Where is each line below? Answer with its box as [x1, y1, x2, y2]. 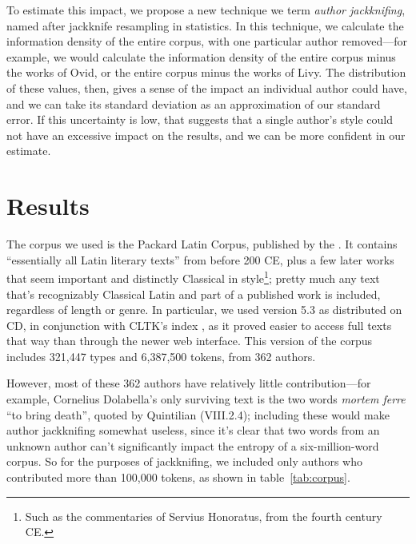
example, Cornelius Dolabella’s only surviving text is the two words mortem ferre [6, 391, 406, 407]
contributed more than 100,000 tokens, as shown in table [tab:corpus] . [6, 469, 350, 486]
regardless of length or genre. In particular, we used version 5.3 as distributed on [6, 301, 402, 318]
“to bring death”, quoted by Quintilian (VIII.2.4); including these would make [6, 406, 390, 423]
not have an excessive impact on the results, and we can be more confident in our [6, 126, 406, 143]
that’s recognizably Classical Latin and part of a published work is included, [6, 285, 381, 302]
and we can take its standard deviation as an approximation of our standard [6, 95, 381, 112]
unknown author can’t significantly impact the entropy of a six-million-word [6, 437, 379, 454]
